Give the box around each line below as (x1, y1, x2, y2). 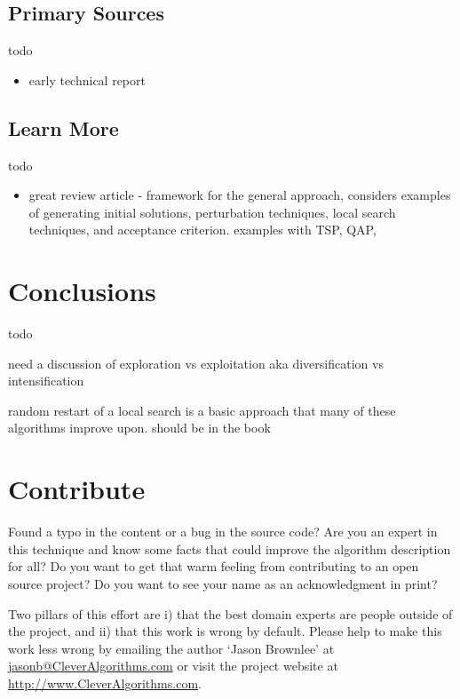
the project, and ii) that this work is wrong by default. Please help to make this (8, 622, 442, 640)
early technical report (28, 70, 146, 89)
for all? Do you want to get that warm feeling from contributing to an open (8, 557, 419, 576)
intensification (8, 371, 84, 390)
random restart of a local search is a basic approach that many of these (8, 401, 396, 419)
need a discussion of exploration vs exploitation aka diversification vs (8, 353, 384, 372)
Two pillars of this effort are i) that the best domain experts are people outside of (8, 604, 453, 623)
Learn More (8, 114, 119, 141)
